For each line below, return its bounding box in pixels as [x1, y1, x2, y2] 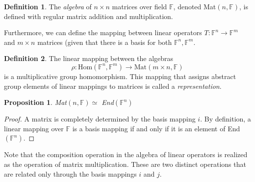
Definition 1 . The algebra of [4, 1, 92, 11]
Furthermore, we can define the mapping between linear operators [4, 27, 202, 38]
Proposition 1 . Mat [4, 97, 67, 107]
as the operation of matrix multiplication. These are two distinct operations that [4, 159, 246, 169]
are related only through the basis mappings [4, 168, 137, 179]
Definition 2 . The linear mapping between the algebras [4, 53, 174, 63]
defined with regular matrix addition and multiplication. [4, 11, 173, 21]
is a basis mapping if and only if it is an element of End [72, 123, 240, 133]
